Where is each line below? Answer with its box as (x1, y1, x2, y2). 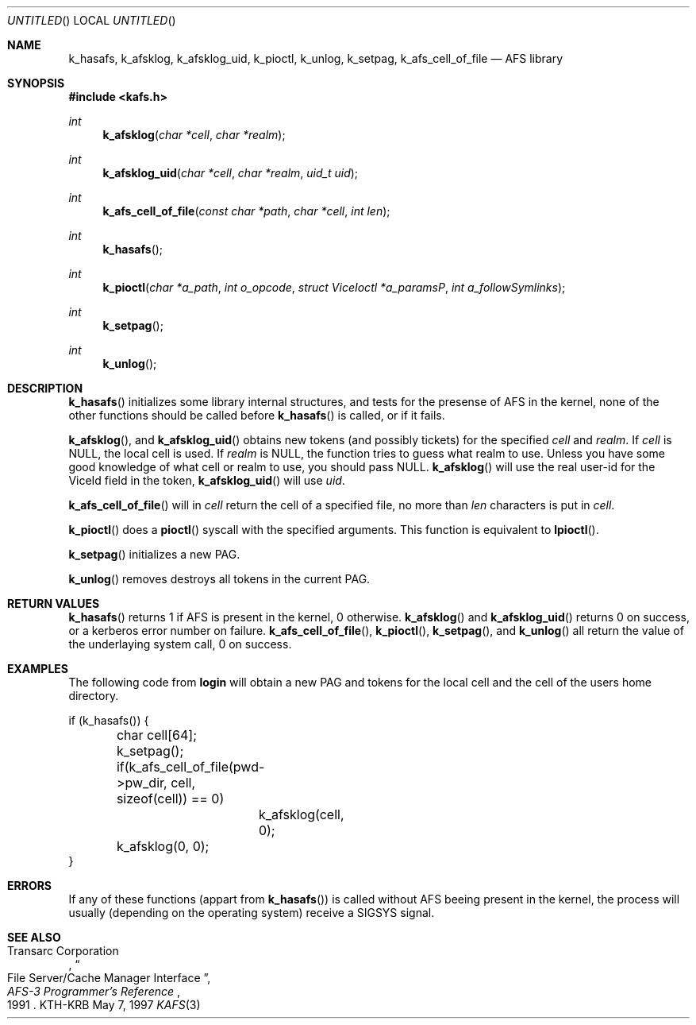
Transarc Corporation (7, 944, 119, 957)
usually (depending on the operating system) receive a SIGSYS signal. (68, 906, 435, 919)
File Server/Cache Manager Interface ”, (7, 971, 211, 984)
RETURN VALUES (7, 597, 100, 610)
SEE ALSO (7, 930, 61, 944)
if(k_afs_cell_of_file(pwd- (116, 759, 265, 775)
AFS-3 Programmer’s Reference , (7, 984, 181, 998)
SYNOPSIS (7, 76, 65, 90)
